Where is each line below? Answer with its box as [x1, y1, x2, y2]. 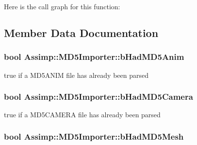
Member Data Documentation [4, 25, 159, 40]
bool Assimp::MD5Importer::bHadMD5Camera [4, 91, 193, 103]
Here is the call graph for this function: [4, 1, 120, 11]
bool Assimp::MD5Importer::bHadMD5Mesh [4, 130, 184, 142]
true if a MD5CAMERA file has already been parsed [4, 109, 161, 120]
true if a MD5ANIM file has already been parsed [4, 70, 148, 80]
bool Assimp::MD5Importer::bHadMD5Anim [4, 51, 184, 63]
